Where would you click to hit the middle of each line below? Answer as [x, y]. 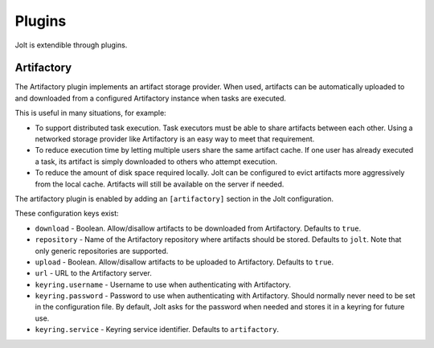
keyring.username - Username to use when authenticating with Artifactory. [163, 285]
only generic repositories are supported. [102, 251]
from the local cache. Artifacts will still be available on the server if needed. [160, 184]
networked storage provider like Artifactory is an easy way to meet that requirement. [175, 139]
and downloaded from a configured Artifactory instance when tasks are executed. [151, 98]
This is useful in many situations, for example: [90, 113]
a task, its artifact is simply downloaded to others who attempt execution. [156, 162]
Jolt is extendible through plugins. [71, 45]
